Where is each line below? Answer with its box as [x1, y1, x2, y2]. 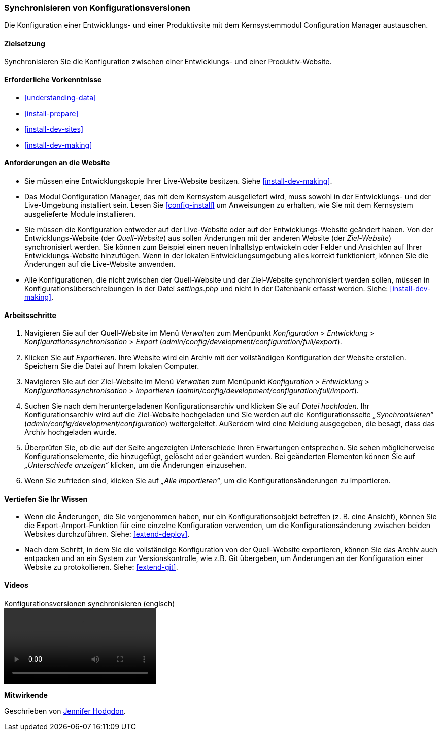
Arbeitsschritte [4, 310, 56, 320]
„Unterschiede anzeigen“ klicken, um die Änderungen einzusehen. [24, 461, 247, 470]
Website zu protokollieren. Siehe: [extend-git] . [24, 563, 178, 572]
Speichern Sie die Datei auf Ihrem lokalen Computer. [24, 362, 199, 371]
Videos [4, 581, 28, 590]
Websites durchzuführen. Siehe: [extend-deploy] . [24, 530, 190, 539]
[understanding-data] [24, 93, 96, 102]
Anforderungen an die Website [4, 158, 110, 167]
